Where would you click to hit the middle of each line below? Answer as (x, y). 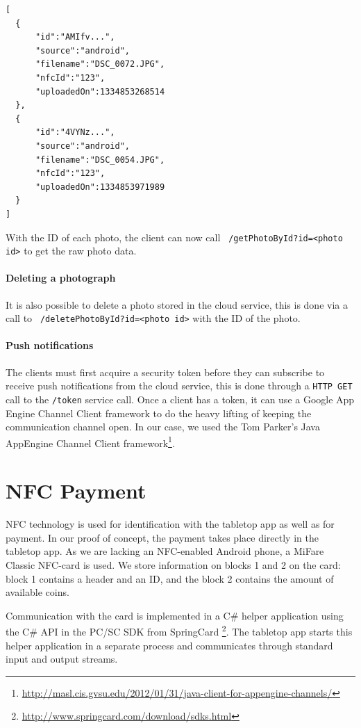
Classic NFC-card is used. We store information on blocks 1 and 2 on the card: (173, 564)
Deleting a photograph (61, 278)
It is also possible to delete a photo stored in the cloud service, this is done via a (177, 304)
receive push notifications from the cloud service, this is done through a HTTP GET (179, 386)
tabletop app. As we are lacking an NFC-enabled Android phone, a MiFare (165, 551)
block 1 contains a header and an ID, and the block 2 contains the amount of (170, 578)
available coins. (37, 592)
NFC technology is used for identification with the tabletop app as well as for (170, 524)
